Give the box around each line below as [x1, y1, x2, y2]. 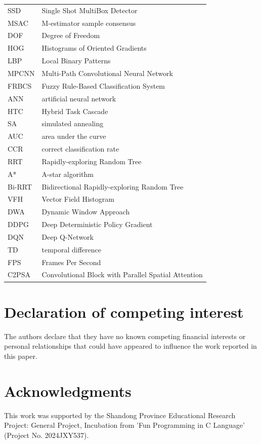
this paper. [4, 350, 37, 361]
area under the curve [41, 131, 106, 141]
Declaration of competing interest [4, 301, 244, 322]
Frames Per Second [41, 256, 101, 267]
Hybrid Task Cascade [41, 105, 108, 116]
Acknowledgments [4, 380, 132, 401]
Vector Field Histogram [41, 194, 114, 204]
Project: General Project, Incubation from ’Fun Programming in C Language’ [4, 420, 245, 430]
